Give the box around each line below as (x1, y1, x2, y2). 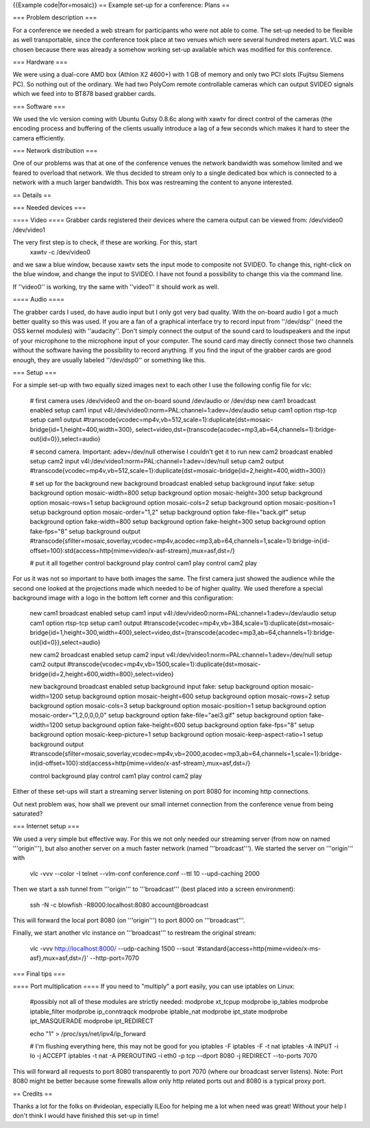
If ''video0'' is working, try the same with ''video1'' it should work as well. (12, 282, 219, 291)
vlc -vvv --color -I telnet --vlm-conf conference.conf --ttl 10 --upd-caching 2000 (29, 869, 260, 877)
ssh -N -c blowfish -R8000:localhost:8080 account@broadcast (29, 900, 209, 909)
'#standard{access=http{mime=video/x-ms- (195, 944, 321, 953)
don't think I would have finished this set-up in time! (12, 1112, 159, 1120)
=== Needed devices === (12, 204, 86, 212)
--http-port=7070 (90, 954, 140, 962)
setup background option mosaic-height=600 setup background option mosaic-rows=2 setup (64, 692, 330, 700)
